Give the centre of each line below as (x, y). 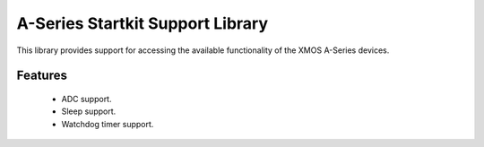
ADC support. (86, 99)
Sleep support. (89, 111)
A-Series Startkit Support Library (143, 23)
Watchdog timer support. (108, 124)
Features (42, 76)
